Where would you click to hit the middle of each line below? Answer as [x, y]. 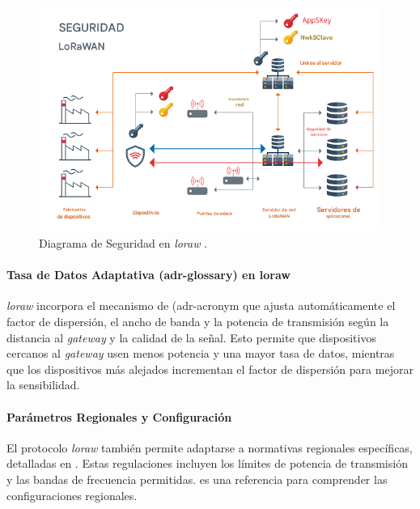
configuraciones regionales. [72, 495]
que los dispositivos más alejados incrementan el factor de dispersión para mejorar [210, 369]
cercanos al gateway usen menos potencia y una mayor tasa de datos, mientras [201, 353]
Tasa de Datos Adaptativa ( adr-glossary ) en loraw [148, 275]
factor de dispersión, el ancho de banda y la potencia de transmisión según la [198, 321]
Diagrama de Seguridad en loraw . [123, 243]
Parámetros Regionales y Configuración [119, 416]
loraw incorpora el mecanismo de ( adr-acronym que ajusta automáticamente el [201, 305]
